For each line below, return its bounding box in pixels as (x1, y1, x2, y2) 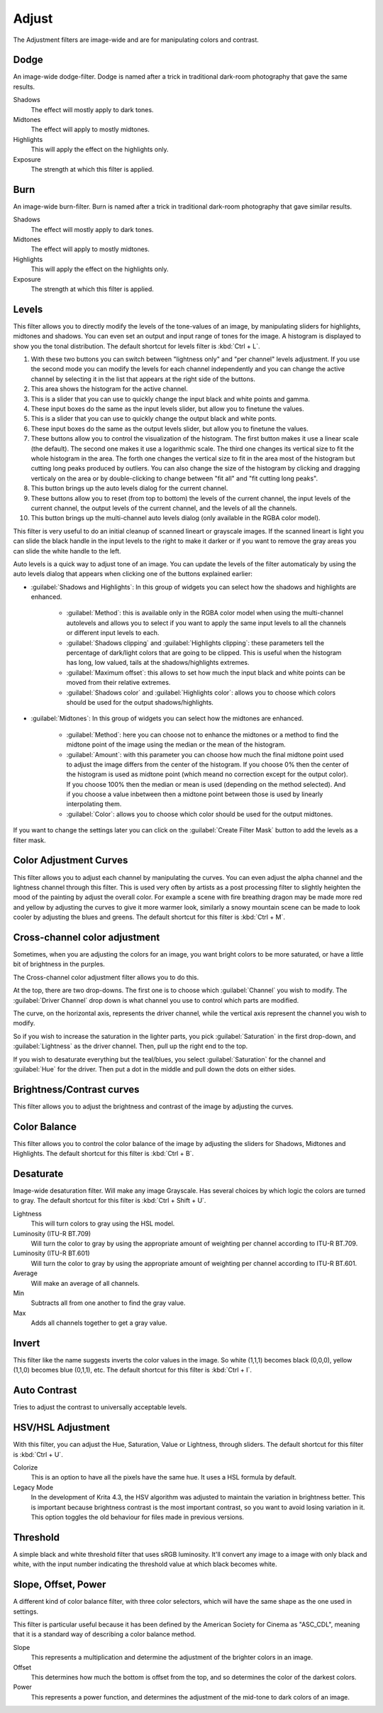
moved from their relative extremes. (66, 678, 171, 687)
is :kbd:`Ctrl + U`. (13, 1450, 63, 1458)
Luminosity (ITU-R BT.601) (13, 1249, 90, 1257)
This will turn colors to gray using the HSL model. (30, 1219, 175, 1228)
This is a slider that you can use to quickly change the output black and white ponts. (30, 414, 277, 423)
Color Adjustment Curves (13, 854, 128, 866)
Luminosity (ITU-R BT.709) (13, 1229, 91, 1238)
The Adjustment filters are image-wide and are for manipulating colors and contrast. (13, 35, 259, 44)
